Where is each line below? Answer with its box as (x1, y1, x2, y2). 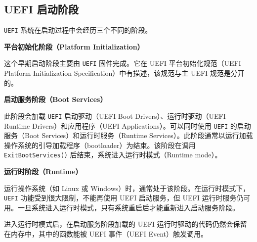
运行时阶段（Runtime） (4, 166, 83, 177)
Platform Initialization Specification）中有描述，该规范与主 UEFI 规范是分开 (4, 68, 245, 78)
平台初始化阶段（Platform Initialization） (4, 41, 144, 51)
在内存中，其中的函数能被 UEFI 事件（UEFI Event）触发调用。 (4, 229, 208, 239)
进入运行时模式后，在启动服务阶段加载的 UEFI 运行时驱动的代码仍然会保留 (4, 219, 247, 229)
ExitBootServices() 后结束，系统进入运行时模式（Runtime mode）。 (4, 149, 222, 160)
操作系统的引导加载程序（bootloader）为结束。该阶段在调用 (4, 140, 196, 150)
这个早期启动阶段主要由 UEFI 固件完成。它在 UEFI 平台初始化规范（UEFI (4, 58, 241, 68)
